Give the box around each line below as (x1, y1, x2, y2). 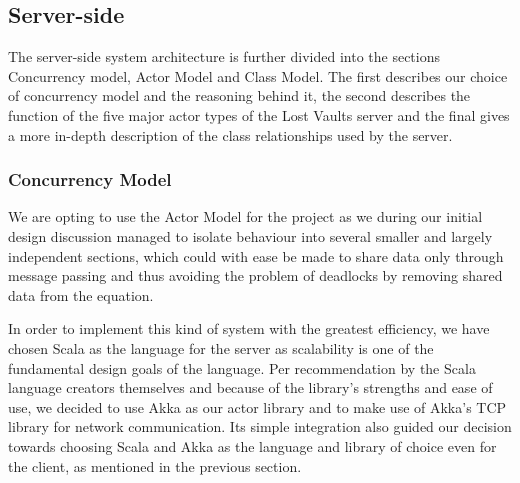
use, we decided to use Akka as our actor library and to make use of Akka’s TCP (8, 396, 507, 417)
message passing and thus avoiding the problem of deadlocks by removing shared (8, 265, 503, 286)
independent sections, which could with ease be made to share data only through (8, 245, 504, 266)
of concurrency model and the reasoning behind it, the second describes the (8, 85, 471, 106)
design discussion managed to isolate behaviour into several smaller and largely (8, 225, 493, 246)
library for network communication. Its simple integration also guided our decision (8, 416, 512, 437)
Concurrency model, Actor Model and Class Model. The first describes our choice (8, 65, 508, 86)
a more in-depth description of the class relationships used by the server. (8, 124, 453, 145)
